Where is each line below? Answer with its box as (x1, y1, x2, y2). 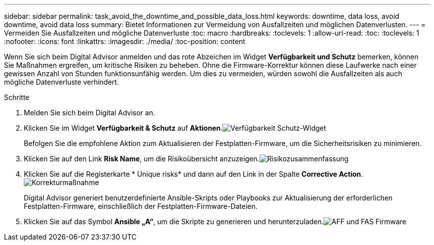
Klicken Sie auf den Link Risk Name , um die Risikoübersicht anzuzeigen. (24, 154, 260, 163)
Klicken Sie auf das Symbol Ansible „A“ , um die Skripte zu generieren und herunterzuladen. (24, 217, 324, 226)
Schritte (4, 93, 30, 101)
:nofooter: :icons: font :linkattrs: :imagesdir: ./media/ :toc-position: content (4, 37, 245, 46)
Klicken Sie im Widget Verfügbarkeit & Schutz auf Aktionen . (24, 124, 223, 132)
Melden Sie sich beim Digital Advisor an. (24, 108, 155, 117)
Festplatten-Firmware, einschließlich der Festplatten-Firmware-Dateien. (24, 202, 258, 210)
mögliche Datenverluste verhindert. (4, 78, 119, 86)
